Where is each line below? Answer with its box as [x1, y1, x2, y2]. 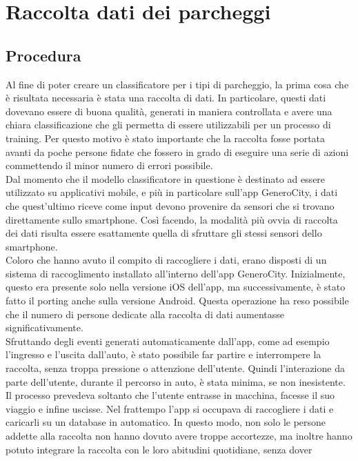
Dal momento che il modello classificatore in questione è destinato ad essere [6, 171, 326, 186]
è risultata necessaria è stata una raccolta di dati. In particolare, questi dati [6, 90, 326, 105]
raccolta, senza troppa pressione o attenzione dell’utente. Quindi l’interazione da [6, 361, 345, 375]
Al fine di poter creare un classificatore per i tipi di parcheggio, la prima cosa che [6, 77, 349, 91]
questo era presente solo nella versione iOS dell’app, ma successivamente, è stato [6, 279, 346, 294]
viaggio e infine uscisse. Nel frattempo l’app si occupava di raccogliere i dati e [6, 401, 334, 415]
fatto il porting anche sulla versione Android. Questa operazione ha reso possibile [6, 293, 349, 308]
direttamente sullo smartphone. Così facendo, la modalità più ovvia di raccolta [6, 212, 338, 226]
